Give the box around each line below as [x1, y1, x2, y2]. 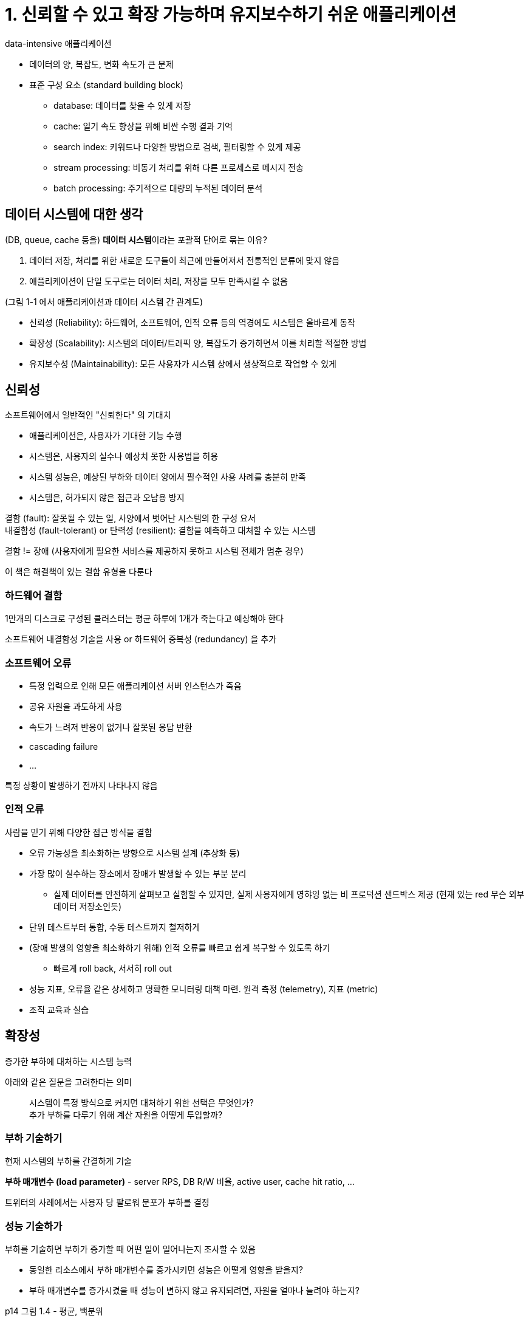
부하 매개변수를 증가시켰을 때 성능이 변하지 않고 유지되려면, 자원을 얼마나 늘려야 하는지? [29, 1285, 360, 1296]
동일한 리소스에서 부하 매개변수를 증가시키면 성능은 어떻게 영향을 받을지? [29, 1264, 303, 1275]
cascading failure [29, 741, 98, 752]
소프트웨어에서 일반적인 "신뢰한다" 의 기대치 [5, 410, 171, 420]
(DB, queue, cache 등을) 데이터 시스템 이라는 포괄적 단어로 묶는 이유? [5, 234, 267, 245]
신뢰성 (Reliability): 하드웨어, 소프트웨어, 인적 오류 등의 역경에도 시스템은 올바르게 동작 [29, 317, 355, 328]
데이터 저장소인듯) [53, 901, 122, 911]
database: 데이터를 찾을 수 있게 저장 [53, 100, 191, 111]
